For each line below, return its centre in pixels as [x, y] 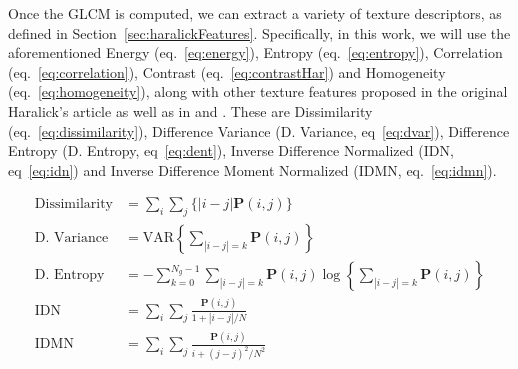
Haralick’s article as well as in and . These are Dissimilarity [190, 110]
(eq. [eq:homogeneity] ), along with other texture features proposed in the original [258, 91]
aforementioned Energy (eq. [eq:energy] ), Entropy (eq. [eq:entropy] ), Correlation [255, 52]
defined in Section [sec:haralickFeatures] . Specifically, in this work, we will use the [259, 32]
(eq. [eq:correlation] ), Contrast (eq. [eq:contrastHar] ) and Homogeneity [227, 71]
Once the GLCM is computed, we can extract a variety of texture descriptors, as [255, 13]
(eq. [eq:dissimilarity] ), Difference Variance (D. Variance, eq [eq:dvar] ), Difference [259, 130]
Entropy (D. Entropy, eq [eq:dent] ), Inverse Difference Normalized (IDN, [231, 150]
